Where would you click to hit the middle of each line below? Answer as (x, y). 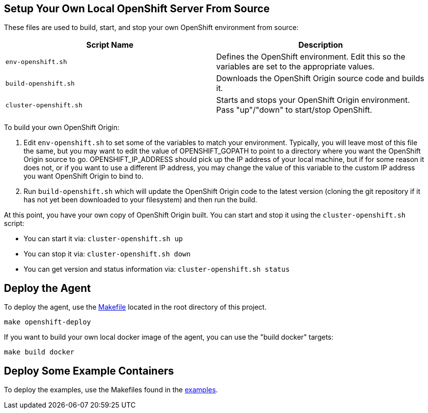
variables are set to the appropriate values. (295, 67)
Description (321, 45)
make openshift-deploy (48, 322)
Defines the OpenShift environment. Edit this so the (311, 57)
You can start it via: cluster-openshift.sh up (103, 239)
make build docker (39, 352)
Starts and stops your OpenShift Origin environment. (313, 100)
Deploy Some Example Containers (89, 371)
